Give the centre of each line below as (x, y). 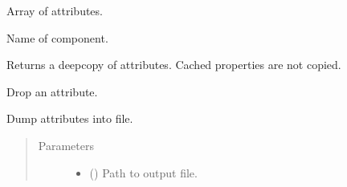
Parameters (66, 145)
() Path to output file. (143, 172)
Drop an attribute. (52, 91)
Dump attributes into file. (70, 118)
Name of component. (57, 37)
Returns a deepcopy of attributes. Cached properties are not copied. (174, 65)
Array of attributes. (55, 10)
